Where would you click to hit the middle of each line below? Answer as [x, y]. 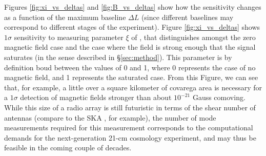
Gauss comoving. [219, 97]
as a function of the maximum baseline [65, 17]
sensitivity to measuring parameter [69, 37]
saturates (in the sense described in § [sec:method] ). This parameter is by [118, 57]
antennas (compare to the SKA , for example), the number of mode [110, 117]
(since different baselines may [187, 17]
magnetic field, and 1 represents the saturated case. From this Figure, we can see [131, 77]
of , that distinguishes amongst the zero [193, 37]
